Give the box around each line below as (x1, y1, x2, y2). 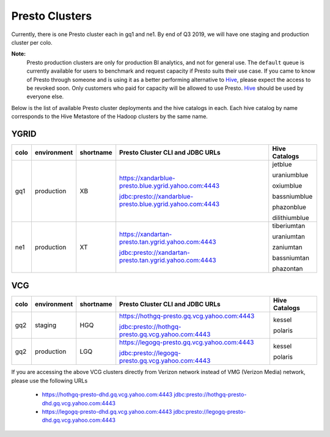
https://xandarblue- (119, 174, 175, 182)
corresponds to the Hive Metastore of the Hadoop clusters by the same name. (11, 113, 208, 120)
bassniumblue (272, 192, 313, 200)
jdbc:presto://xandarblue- (119, 192, 194, 200)
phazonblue (272, 202, 307, 211)
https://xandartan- (119, 230, 172, 238)
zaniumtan (272, 243, 302, 251)
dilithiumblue (272, 213, 309, 222)
